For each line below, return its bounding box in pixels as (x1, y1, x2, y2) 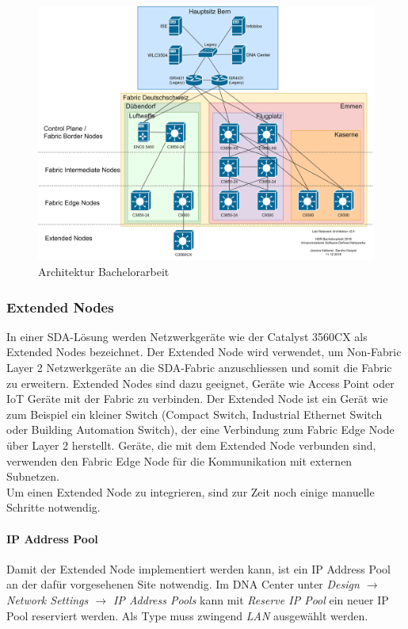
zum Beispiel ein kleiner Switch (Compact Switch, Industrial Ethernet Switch (6, 405, 383, 422)
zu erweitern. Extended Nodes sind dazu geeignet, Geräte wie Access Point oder (6, 374, 395, 391)
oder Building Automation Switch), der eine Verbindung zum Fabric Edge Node (6, 421, 395, 438)
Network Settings (6, 592, 89, 608)
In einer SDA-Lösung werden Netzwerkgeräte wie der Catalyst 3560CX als (6, 328, 368, 344)
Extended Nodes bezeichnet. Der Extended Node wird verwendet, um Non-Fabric (6, 343, 402, 360)
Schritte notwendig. (6, 499, 101, 516)
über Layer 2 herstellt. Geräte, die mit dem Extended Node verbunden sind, (6, 437, 376, 454)
